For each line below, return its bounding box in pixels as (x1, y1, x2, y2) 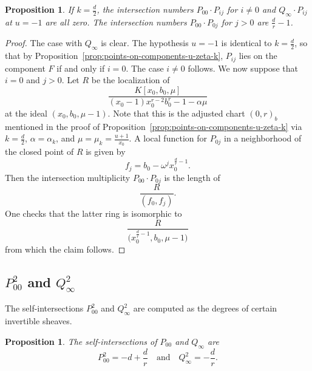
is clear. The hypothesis (101, 36, 189, 49)
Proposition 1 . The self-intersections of (5, 335, 157, 347)
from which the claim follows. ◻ (5, 242, 126, 255)
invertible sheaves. (5, 315, 72, 327)
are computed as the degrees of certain (133, 302, 277, 315)
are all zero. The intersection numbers (45, 15, 187, 28)
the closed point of (5, 145, 74, 158)
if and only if (56, 61, 105, 74)
